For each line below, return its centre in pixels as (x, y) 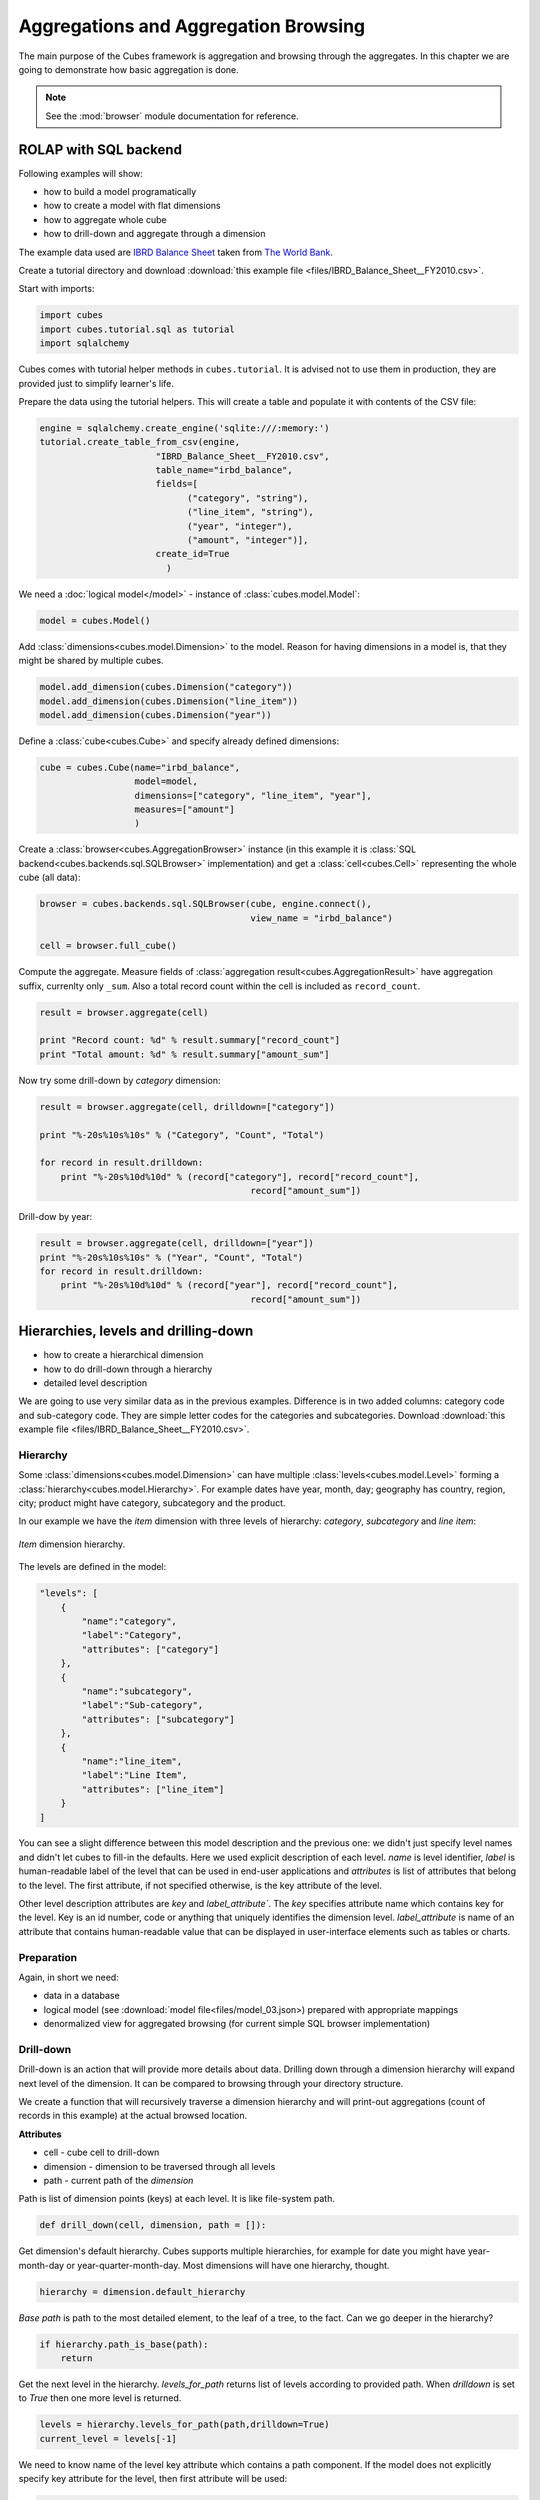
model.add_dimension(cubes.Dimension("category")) (166, 687)
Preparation (48, 1957)
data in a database (81, 1996)
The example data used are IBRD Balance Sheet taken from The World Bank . (176, 252)
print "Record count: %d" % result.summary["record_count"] (190, 1040)
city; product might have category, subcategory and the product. (152, 1503)
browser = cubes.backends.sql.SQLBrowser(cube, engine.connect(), (205, 904)
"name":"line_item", (132, 1761)
